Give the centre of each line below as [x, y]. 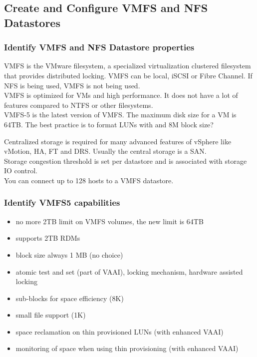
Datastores [32, 22]
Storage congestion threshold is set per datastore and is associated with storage [126, 161]
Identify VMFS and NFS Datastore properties [99, 47]
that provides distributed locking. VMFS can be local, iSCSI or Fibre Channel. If [128, 75]
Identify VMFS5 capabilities [62, 202]
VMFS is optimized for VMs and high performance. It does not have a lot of [121, 95]
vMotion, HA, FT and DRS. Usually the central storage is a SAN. [105, 151]
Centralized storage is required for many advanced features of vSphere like [118, 141]
